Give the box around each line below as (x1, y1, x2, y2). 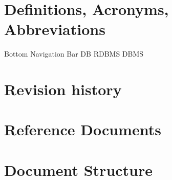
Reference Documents (4, 119, 161, 140)
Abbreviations (4, 19, 105, 40)
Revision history (4, 79, 122, 100)
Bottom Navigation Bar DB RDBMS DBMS (4, 48, 144, 59)
